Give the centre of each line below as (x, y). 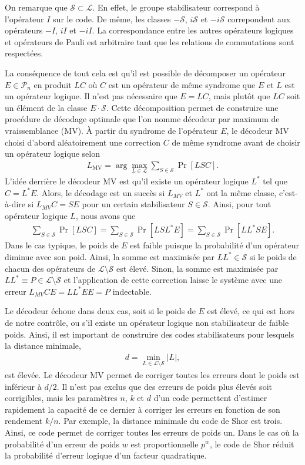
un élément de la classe (46, 107)
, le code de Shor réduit (252, 444)
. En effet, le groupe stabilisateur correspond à (176, 7)
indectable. (132, 291)
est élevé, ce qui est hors (251, 311)
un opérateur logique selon (52, 154)
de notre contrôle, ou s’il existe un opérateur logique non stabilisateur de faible (147, 322)
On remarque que (36, 7)
